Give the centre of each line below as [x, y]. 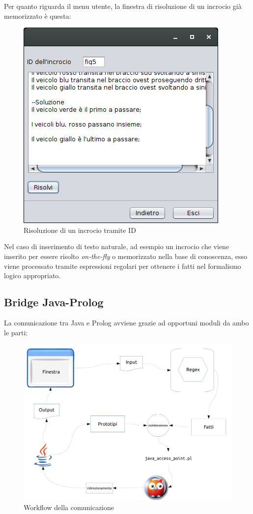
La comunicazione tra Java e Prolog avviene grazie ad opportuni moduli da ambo [126, 322]
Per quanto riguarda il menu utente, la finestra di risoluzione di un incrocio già [123, 6]
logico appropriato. [32, 275]
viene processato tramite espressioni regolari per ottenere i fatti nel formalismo [123, 266]
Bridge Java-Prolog [54, 302]
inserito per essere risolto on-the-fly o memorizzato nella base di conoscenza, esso [126, 256]
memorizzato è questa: [38, 16]
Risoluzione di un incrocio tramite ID [80, 230]
